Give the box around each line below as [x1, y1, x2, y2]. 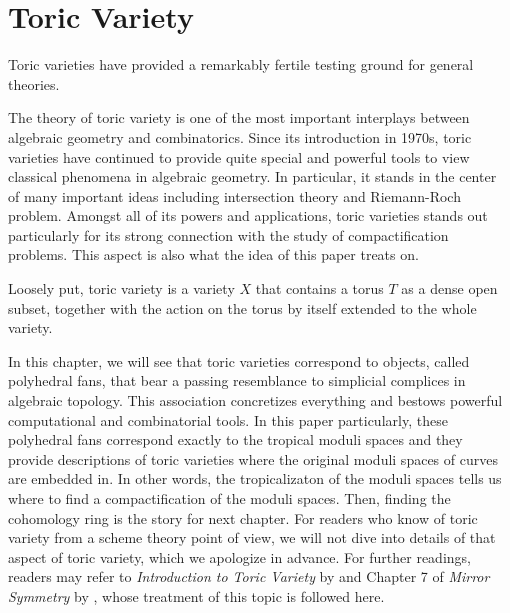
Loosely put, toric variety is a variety [8, 278, 235, 299]
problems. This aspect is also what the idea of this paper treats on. [8, 244, 419, 265]
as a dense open [401, 278, 498, 299]
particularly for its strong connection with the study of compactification [8, 224, 449, 245]
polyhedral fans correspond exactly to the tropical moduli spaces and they [8, 429, 463, 450]
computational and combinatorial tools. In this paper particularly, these [8, 409, 448, 430]
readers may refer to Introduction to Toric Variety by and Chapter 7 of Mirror [8, 566, 490, 587]
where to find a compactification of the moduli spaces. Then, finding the [8, 488, 451, 508]
